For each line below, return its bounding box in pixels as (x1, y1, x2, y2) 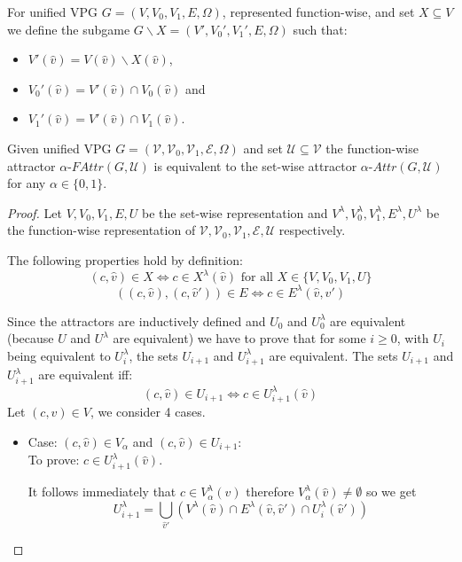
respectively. (278, 221, 346, 239)
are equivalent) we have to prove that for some (113, 329, 366, 347)
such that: (293, 20, 348, 38)
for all (240, 271, 273, 285)
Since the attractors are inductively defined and (7, 311, 266, 330)
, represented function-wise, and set (222, 3, 415, 20)
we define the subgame (7, 20, 130, 38)
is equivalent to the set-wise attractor (153, 156, 357, 175)
